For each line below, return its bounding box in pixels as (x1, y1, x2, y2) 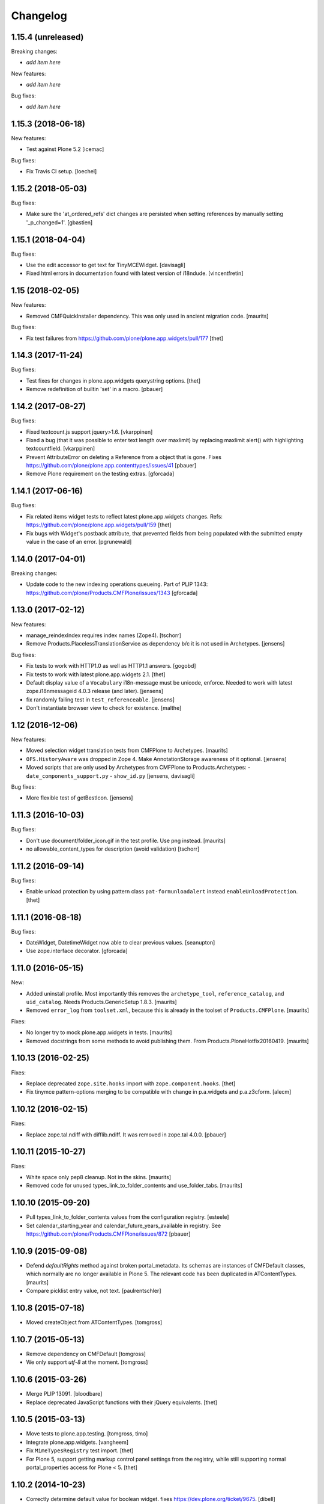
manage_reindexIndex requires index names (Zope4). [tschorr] (26, 632, 181, 639)
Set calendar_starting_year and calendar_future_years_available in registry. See (26, 1222, 221, 1229)
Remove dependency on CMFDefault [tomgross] (26, 1350, 146, 1357)
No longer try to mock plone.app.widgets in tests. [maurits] (26, 1029, 172, 1036)
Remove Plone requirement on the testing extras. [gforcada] (26, 470, 175, 478)
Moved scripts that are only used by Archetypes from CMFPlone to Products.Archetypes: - (26, 764, 251, 771)
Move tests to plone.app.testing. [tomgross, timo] (26, 1430, 148, 1437)
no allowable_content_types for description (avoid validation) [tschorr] (26, 845, 200, 852)
